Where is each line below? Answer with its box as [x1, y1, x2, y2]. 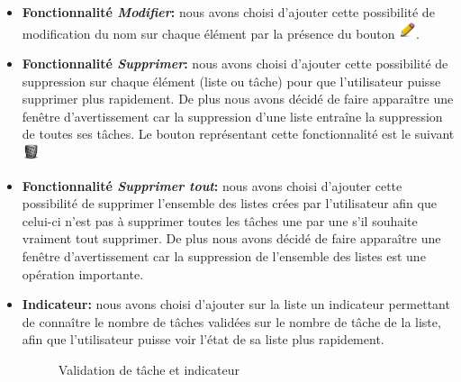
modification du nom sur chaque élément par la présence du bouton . [22, 23, 420, 42]
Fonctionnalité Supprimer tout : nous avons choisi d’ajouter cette [22, 176, 402, 195]
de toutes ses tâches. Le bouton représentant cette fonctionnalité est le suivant [22, 124, 455, 143]
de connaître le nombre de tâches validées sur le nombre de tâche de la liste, [22, 312, 441, 331]
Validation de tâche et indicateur [58, 359, 240, 378]
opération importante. [22, 264, 144, 283]
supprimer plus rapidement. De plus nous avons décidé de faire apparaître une [22, 89, 454, 108]
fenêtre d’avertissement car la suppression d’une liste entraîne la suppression [22, 106, 443, 125]
